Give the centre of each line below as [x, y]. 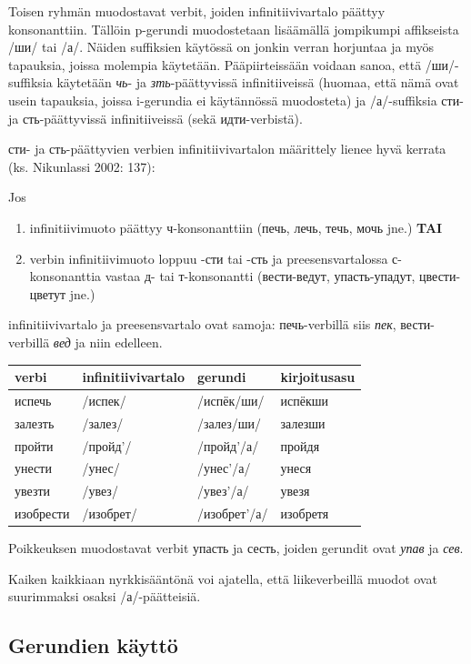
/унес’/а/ [224, 468]
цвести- [440, 276]
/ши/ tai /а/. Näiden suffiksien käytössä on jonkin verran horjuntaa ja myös [221, 47]
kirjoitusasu [318, 377]
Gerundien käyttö [93, 645]
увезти [33, 491]
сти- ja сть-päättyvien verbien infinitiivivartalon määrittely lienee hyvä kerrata [227, 149]
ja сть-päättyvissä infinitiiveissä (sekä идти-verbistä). [155, 118]
